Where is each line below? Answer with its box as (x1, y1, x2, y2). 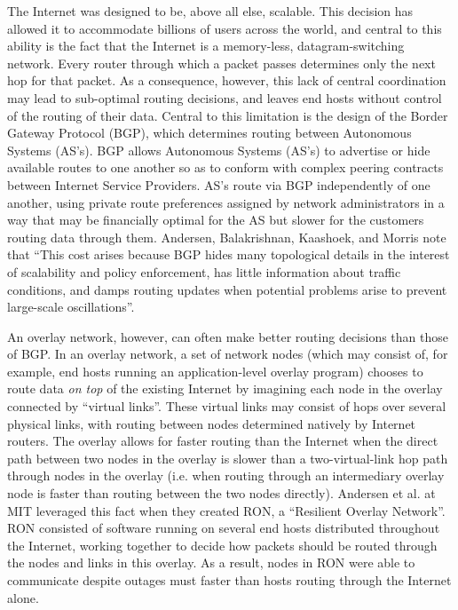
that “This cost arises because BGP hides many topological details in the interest (7, 245, 450, 264)
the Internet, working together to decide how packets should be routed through (7, 535, 438, 554)
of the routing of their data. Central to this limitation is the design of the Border (7, 106, 448, 124)
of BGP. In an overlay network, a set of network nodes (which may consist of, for (7, 345, 448, 363)
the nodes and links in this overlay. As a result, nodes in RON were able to (7, 553, 415, 572)
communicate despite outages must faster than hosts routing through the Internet (7, 571, 452, 589)
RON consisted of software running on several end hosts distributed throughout (7, 519, 440, 537)
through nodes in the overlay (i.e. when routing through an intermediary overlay (7, 466, 445, 485)
